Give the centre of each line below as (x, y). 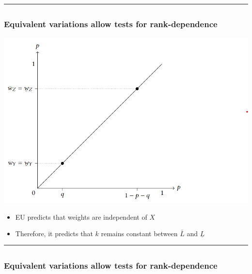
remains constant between (139, 233)
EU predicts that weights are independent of (81, 217)
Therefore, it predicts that (54, 233)
